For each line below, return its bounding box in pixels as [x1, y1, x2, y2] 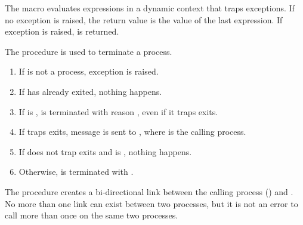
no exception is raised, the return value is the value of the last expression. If [5, 13, 283, 26]
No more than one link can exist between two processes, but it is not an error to [5, 197, 298, 209]
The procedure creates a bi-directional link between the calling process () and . [5, 185, 293, 198]
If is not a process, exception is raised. [18, 65, 159, 78]
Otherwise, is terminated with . [18, 165, 134, 178]
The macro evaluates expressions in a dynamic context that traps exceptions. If [5, 2, 295, 14]
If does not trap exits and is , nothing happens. [18, 145, 192, 158]
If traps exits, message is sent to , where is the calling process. [18, 125, 246, 138]
